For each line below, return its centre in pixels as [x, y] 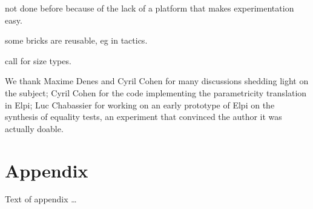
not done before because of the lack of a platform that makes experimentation [150, 8]
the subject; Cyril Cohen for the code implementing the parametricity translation [156, 92]
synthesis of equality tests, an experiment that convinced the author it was [143, 117]
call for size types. [38, 60]
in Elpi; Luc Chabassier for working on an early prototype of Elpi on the [140, 104]
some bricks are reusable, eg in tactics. [76, 40]
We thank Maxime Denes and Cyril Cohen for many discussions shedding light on [157, 81]
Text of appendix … [41, 199]
